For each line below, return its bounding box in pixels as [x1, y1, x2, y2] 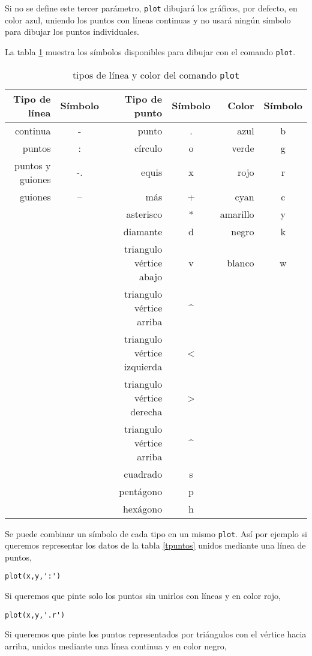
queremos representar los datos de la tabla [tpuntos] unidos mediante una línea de [5, 539, 306, 552]
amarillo [220, 206, 254, 221]
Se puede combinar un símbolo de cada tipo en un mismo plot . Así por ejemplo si [5, 527, 307, 540]
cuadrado [124, 466, 163, 481]
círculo [134, 140, 163, 155]
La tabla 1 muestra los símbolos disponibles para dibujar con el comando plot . [5, 45, 296, 58]
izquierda [124, 359, 163, 373]
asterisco [126, 206, 163, 221]
